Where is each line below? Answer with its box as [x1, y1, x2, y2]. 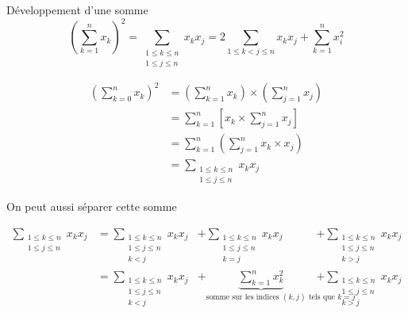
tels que [308, 292, 335, 301]
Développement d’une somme [6, 2, 148, 17]
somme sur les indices [206, 292, 279, 301]
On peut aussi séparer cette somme [6, 198, 177, 215]
